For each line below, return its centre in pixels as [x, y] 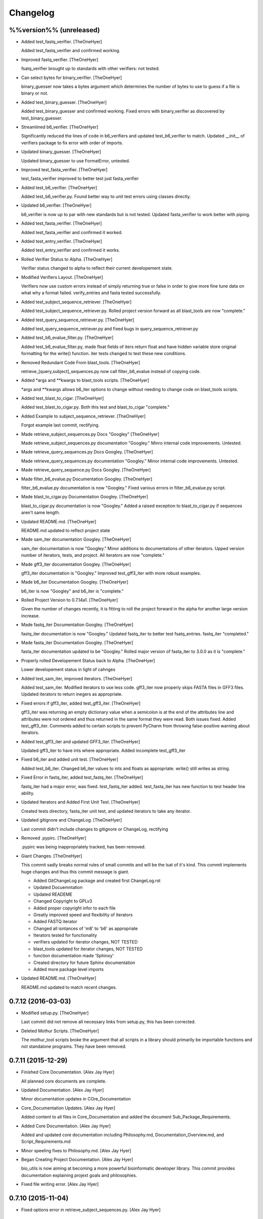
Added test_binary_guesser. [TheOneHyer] [64, 102]
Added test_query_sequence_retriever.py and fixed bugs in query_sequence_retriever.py [110, 329]
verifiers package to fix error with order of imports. [72, 143]
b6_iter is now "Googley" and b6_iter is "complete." [73, 591]
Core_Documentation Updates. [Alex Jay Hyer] [68, 1108]
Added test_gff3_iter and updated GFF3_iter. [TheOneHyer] [81, 742]
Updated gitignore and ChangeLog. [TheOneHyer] [72, 820]
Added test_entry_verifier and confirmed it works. [71, 250]
